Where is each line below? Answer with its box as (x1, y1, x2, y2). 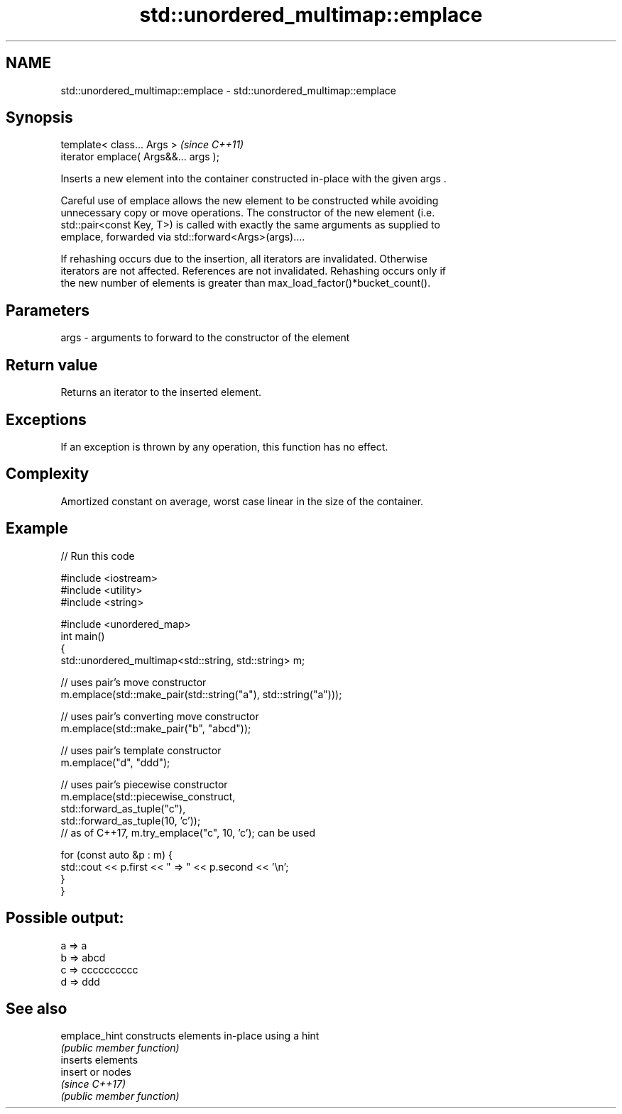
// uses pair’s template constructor (60, 744, 222, 756)
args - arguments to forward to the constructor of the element (60, 331, 350, 344)
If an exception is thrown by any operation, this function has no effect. (60, 440, 388, 453)
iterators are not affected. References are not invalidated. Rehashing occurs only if (60, 265, 446, 277)
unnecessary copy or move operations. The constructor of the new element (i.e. (60, 206, 435, 219)
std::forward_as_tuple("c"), (60, 802, 186, 815)
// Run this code (60, 549, 135, 562)
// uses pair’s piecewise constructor (60, 778, 228, 790)
